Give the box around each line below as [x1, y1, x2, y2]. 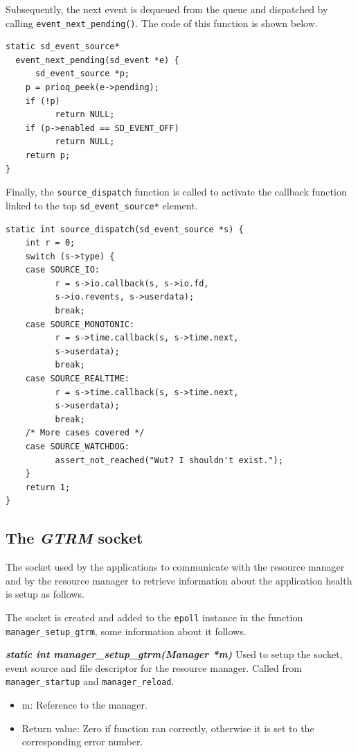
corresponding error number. [21, 734, 143, 749]
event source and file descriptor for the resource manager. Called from [6, 660, 302, 675]
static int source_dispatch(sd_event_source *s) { [6, 224, 244, 234]
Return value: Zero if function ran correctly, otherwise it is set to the [21, 720, 314, 735]
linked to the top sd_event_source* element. [6, 198, 198, 212]
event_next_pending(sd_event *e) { [15, 55, 179, 65]
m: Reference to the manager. [21, 698, 147, 712]
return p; [25, 150, 71, 160]
